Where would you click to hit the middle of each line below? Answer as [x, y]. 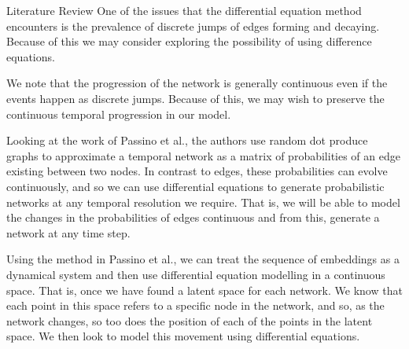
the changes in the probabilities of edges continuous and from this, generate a [193, 217]
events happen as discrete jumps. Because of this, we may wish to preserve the [195, 98]
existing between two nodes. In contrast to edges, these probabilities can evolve [197, 171]
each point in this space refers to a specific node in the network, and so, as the [195, 305]
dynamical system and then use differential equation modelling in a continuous [196, 274]
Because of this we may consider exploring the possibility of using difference [189, 41]
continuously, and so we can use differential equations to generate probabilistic [195, 186]
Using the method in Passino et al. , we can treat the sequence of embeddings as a [203, 259]
